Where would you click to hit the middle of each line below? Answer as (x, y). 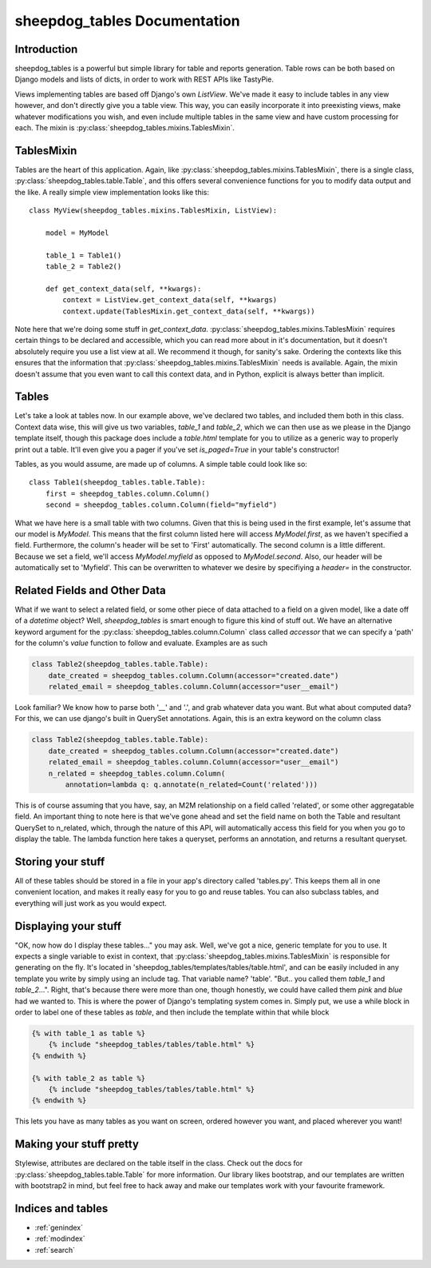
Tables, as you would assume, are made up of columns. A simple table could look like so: (161, 465)
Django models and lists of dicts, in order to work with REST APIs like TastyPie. (144, 79)
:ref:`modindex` (60, 1238)
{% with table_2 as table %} (89, 1078)
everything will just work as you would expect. (91, 903)
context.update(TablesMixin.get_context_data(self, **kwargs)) (189, 311)
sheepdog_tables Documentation (127, 21)
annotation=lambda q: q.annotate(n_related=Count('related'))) (192, 784)
